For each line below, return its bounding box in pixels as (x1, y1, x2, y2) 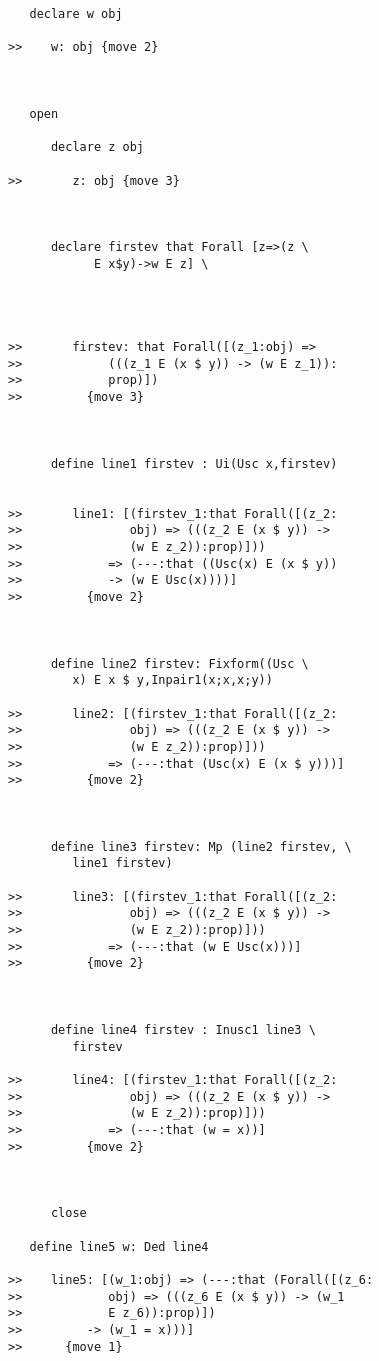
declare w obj (29, 7, 123, 21)
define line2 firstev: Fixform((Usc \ (50, 656, 309, 671)
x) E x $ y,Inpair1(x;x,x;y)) (72, 673, 273, 688)
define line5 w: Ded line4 (29, 1239, 209, 1254)
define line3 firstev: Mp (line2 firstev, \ (50, 839, 352, 854)
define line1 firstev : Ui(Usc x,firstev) (50, 456, 338, 471)
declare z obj (50, 140, 145, 155)
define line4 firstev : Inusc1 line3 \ (50, 1023, 316, 1038)
